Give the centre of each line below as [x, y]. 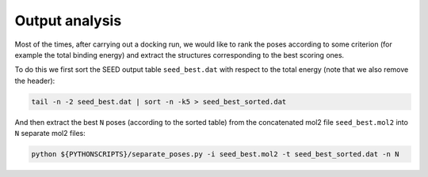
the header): [35, 81]
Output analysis [68, 21]
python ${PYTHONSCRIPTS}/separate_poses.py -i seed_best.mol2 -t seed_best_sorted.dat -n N [215, 154]
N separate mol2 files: [50, 134]
